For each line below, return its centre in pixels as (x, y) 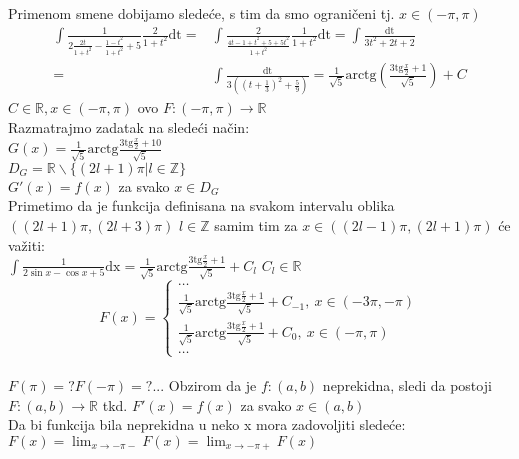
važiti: (26, 244)
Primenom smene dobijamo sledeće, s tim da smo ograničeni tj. (201, 13)
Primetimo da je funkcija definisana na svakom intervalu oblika (201, 205)
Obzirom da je (212, 385)
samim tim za (256, 225)
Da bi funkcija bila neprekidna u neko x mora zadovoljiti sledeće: (207, 424)
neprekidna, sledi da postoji (407, 385)
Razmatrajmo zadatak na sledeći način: (129, 127)
